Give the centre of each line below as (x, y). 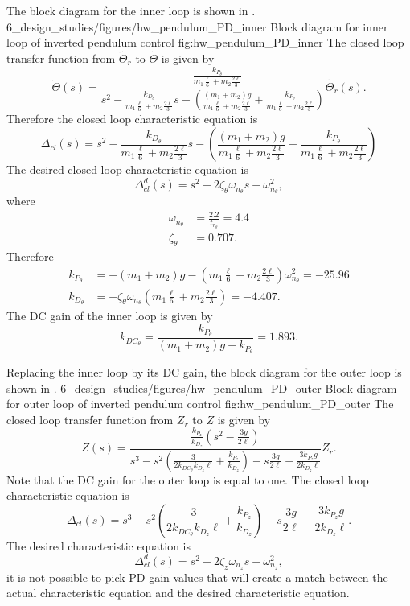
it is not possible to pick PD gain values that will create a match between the (197, 577)
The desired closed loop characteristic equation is (128, 169)
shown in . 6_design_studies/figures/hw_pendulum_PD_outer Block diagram (202, 388)
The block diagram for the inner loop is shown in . (131, 10)
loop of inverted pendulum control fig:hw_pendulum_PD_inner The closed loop (205, 42)
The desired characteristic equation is (98, 545)
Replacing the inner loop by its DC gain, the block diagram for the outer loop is (204, 371)
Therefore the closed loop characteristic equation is (132, 119)
